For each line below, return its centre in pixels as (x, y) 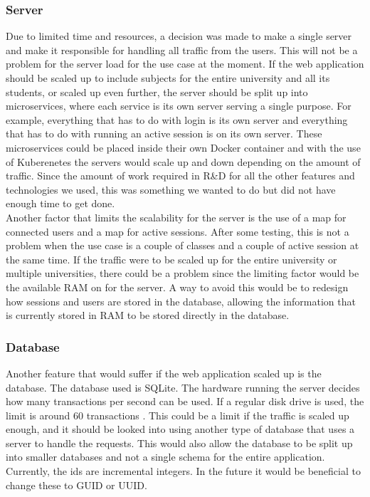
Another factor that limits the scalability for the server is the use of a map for (176, 217)
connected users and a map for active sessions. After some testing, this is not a (178, 231)
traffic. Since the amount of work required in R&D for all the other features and (180, 176)
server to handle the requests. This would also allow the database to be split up (179, 443)
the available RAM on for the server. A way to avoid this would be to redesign (177, 287)
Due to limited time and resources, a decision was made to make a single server (179, 36)
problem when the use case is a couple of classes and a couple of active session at (183, 245)
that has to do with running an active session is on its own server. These (164, 134)
